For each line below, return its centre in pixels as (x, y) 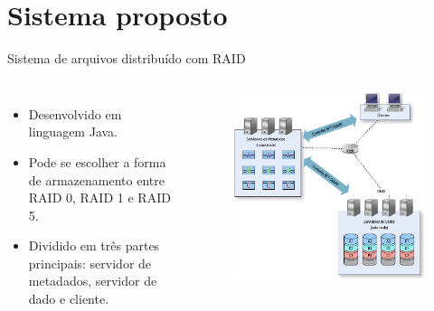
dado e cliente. (69, 299)
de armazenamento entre (96, 179)
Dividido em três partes (94, 245)
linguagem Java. (73, 132)
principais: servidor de (90, 263)
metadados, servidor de (93, 281)
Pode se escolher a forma (97, 161)
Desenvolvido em (75, 113)
